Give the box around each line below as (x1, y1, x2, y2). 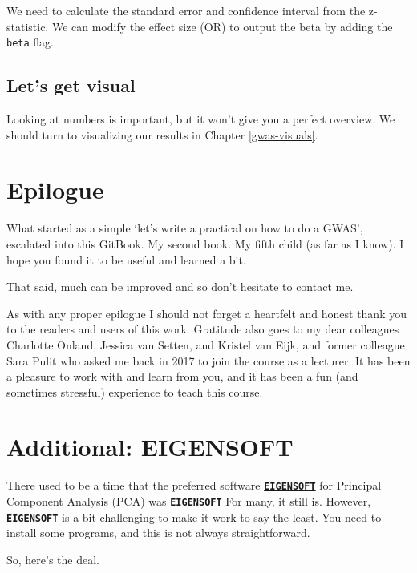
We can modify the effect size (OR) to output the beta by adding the (51, 18, 393, 34)
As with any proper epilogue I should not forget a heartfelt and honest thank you (6, 305, 407, 321)
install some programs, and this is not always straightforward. (6, 524, 310, 541)
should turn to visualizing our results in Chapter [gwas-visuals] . (6, 126, 318, 143)
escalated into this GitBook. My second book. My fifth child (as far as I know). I (6, 235, 404, 252)
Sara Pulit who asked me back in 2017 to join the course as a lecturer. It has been (6, 352, 411, 369)
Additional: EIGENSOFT (6, 430, 294, 463)
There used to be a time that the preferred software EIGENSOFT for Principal (6, 477, 382, 494)
